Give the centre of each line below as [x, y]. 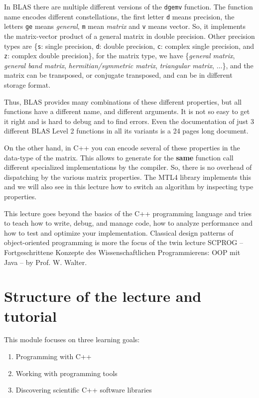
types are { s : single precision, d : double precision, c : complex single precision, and [129, 46]
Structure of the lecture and [103, 296]
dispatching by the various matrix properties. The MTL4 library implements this [128, 177]
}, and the [238, 65]
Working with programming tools [66, 373]
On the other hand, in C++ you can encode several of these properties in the [122, 148]
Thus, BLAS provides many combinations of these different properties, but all [123, 101]
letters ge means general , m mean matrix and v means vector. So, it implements [125, 26]
